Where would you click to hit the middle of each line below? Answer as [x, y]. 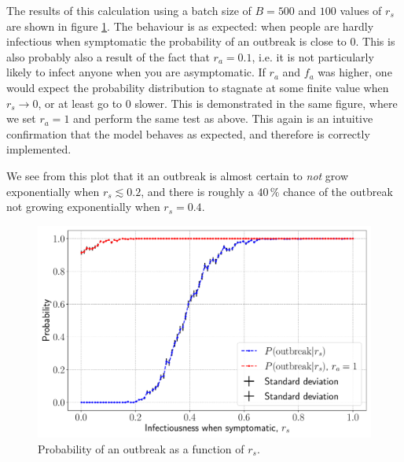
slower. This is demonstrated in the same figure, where [266, 103]
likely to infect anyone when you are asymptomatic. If [136, 72]
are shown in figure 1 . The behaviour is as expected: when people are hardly [190, 26]
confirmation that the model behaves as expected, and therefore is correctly [188, 133]
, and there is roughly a [197, 191]
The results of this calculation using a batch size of [129, 10]
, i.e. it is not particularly [313, 56]
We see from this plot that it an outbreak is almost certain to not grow [178, 175]
